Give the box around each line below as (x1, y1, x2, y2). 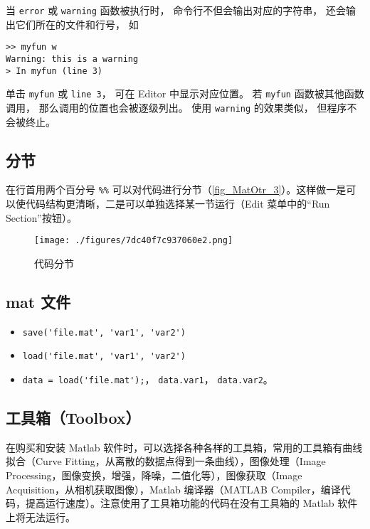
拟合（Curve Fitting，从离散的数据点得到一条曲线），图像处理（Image (6, 454, 326, 469)
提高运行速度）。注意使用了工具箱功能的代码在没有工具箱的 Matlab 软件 (25, 496, 358, 511)
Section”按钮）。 (6, 210, 77, 225)
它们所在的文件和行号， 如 (15, 16, 139, 31)
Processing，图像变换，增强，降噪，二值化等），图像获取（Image (6, 467, 302, 482)
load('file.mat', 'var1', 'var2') (22, 351, 186, 362)
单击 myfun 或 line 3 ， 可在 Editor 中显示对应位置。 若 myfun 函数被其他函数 (6, 86, 364, 101)
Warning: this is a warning (6, 53, 139, 64)
